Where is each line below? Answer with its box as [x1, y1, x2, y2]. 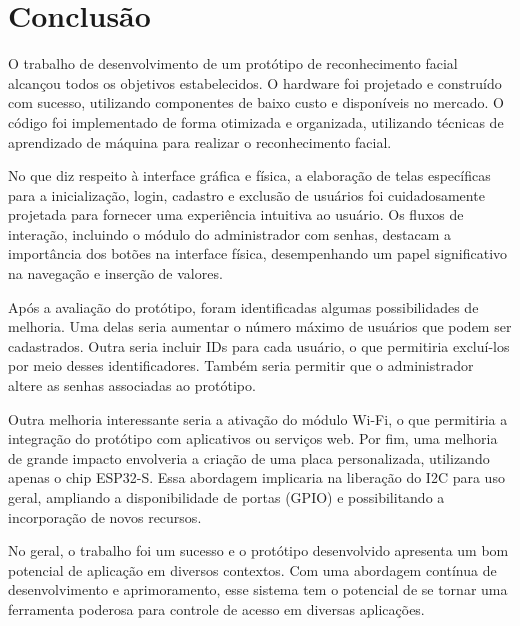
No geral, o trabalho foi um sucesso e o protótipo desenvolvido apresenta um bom [8, 540, 509, 561]
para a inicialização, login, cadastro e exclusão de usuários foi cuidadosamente [8, 184, 485, 205]
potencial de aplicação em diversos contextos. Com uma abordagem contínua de [8, 559, 497, 580]
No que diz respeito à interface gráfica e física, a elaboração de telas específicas [8, 165, 491, 186]
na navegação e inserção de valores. [8, 263, 223, 284]
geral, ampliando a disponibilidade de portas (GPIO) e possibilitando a [8, 487, 445, 507]
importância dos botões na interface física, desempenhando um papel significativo [8, 243, 508, 264]
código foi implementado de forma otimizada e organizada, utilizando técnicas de [8, 111, 504, 132]
